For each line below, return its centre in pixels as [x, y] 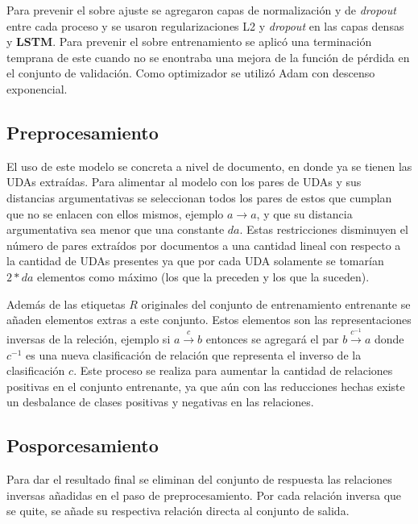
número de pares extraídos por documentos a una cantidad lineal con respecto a [204, 245]
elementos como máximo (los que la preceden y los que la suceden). [203, 276]
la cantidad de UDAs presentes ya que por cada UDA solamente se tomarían [195, 261]
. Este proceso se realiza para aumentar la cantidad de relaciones [233, 370]
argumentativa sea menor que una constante [116, 229]
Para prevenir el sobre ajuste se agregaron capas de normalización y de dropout [201, 10]
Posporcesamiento [83, 445]
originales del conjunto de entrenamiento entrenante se [276, 304]
